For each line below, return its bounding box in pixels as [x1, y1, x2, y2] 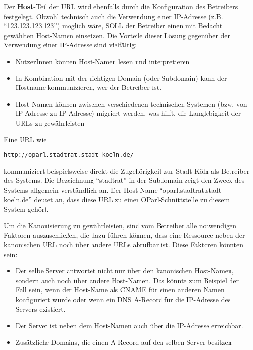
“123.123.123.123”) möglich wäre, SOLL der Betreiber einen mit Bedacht [4, 21, 223, 31]
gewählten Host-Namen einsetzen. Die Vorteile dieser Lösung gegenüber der [4, 30, 230, 40]
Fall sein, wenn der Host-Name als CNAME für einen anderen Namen [15, 284, 225, 295]
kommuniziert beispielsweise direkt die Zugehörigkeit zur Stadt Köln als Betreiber [4, 165, 250, 175]
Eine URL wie [4, 134, 46, 144]
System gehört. [4, 204, 49, 214]
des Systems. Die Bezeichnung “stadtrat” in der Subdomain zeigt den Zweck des [4, 175, 245, 185]
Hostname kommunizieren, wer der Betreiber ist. [15, 82, 161, 92]
